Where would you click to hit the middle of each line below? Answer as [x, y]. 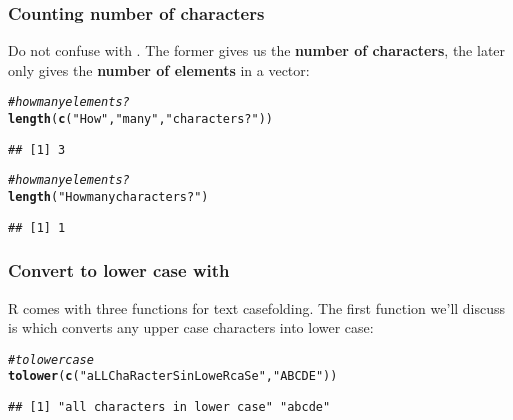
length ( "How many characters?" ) [108, 197]
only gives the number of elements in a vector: [159, 69]
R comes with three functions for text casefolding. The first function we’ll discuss [257, 307]
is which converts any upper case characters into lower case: [191, 327]
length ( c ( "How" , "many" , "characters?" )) [140, 119]
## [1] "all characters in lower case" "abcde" [169, 407]
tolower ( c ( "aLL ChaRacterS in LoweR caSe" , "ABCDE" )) [173, 376]
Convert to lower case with [119, 270]
